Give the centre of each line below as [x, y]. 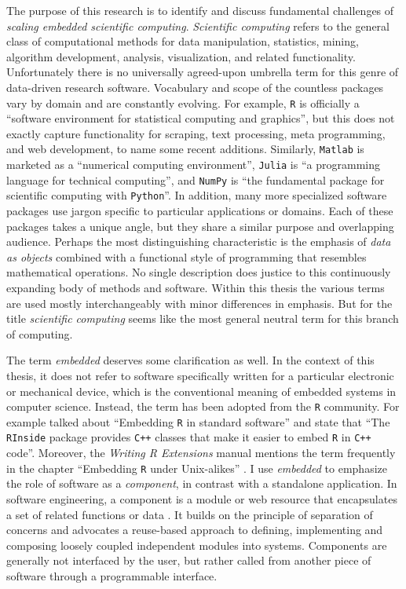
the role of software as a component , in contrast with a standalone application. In [202, 483]
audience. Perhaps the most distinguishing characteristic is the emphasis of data [199, 241]
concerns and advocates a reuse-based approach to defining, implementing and [195, 530]
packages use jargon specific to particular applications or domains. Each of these [200, 211]
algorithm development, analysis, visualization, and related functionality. [181, 56]
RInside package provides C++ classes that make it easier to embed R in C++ [189, 437]
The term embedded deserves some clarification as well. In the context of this [190, 360]
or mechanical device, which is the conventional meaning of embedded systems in [201, 391]
